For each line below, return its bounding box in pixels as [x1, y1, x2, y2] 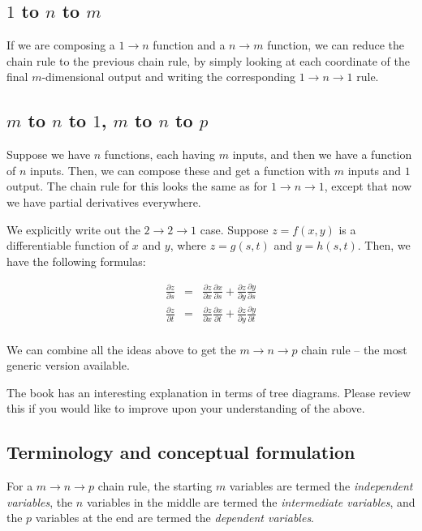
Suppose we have [6, 146, 91, 163]
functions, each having [104, 146, 216, 163]
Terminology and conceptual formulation [6, 439, 355, 465]
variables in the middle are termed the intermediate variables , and [86, 493, 416, 510]
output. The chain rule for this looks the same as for [6, 178, 268, 195]
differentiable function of [6, 237, 129, 254]
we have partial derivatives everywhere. [6, 193, 201, 210]
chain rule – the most [301, 340, 407, 358]
